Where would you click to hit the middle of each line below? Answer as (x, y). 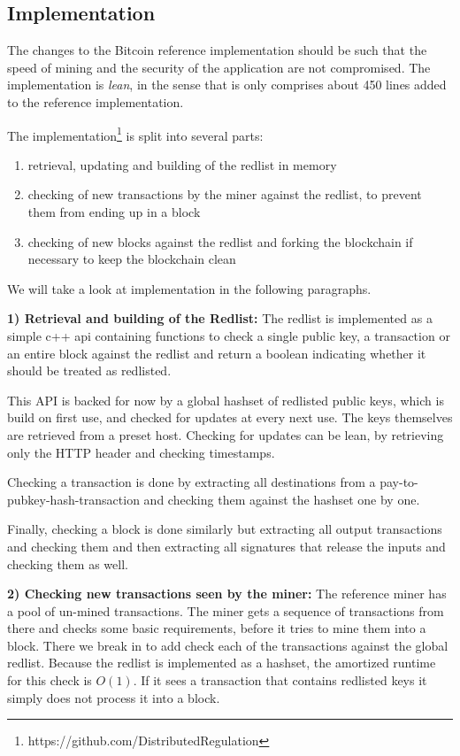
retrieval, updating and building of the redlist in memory (182, 164)
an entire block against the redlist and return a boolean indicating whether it (217, 353)
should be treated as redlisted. (89, 370)
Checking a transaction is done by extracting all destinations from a (192, 482)
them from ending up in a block (114, 212)
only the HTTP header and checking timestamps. (141, 452)
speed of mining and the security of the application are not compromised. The (219, 67)
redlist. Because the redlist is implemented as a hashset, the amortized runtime (222, 663)
